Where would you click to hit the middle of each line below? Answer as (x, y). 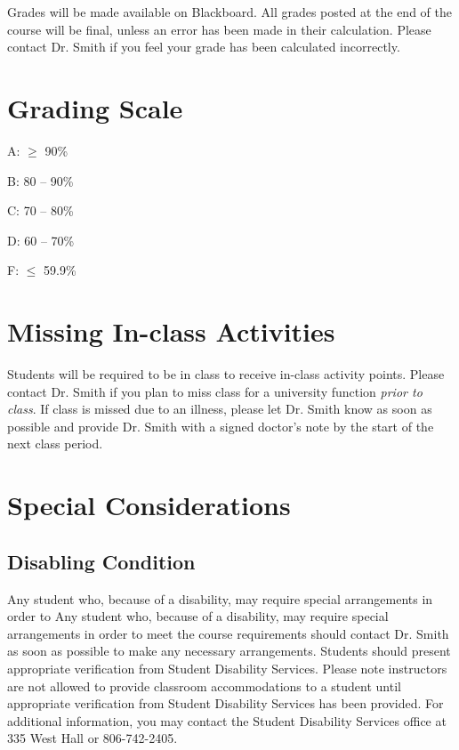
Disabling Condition (101, 561)
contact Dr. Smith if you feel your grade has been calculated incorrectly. (204, 47)
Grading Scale (95, 107)
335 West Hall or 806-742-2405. (93, 738)
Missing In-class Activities (171, 331)
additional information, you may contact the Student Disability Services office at (227, 720)
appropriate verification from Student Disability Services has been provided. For (225, 703)
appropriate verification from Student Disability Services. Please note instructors (227, 668)
